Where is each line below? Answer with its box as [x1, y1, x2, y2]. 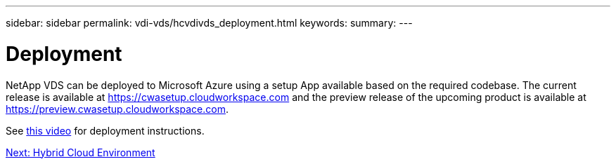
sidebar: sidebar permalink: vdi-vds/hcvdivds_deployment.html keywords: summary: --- [6, 17, 413, 29]
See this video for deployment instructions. [6, 124, 205, 137]
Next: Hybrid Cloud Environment [6, 146, 155, 158]
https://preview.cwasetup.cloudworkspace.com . [6, 102, 229, 115]
